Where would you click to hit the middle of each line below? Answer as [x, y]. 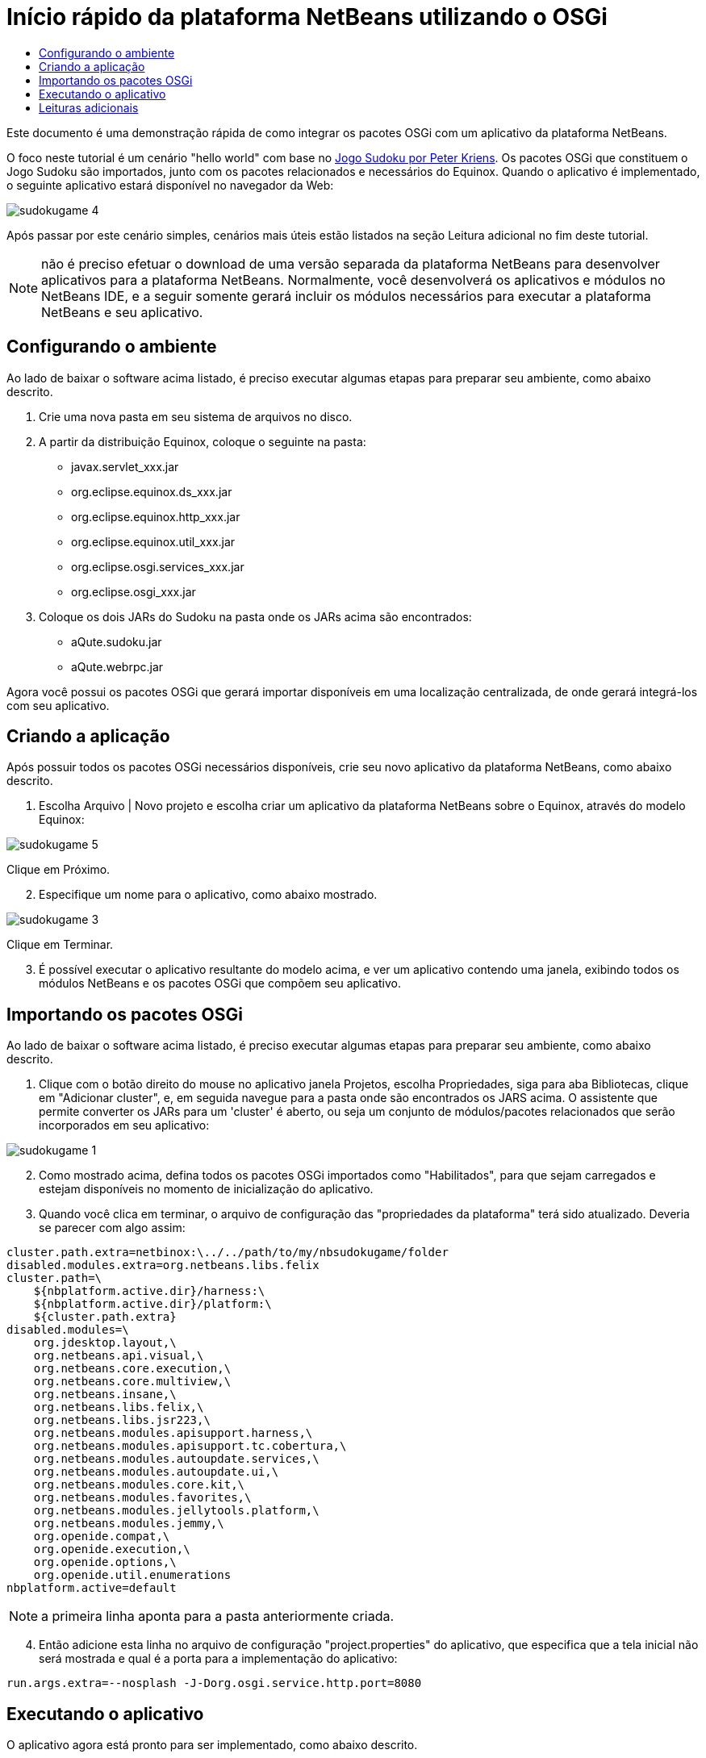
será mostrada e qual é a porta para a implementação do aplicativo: [218, 1659]
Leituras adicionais [89, 107]
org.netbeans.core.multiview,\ [132, 1382]
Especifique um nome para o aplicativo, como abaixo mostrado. [208, 895]
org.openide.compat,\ [102, 1537]
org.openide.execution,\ [112, 1549]
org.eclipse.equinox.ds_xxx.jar [152, 491]
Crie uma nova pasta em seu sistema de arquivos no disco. [196, 416]
